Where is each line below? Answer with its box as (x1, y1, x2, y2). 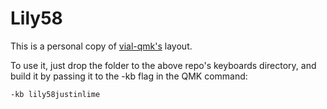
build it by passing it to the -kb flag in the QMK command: (10, 70, 248, 82)
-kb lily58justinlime (10, 89, 101, 99)
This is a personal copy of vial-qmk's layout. (10, 40, 193, 52)
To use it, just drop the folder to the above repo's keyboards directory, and (10, 59, 317, 71)
